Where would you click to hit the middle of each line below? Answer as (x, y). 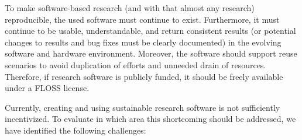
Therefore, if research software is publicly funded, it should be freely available (144, 76)
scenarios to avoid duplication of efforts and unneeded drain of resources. (135, 64)
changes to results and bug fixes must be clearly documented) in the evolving (143, 42)
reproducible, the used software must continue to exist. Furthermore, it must (142, 19)
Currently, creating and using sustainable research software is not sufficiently (143, 107)
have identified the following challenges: (75, 130)
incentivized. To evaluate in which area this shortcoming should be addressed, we (150, 119)
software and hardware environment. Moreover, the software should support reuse (151, 53)
